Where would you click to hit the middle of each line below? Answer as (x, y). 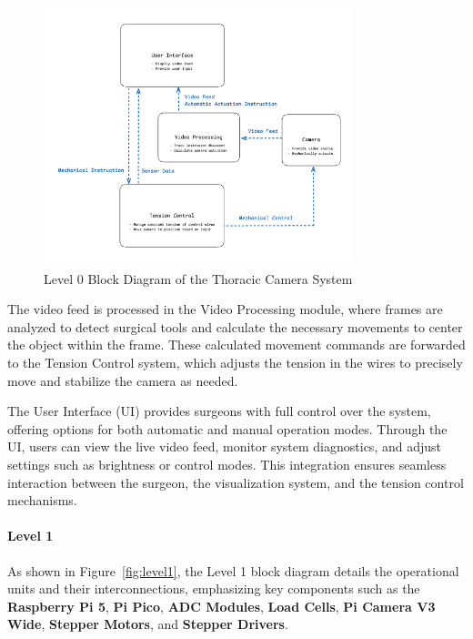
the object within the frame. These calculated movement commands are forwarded (236, 345)
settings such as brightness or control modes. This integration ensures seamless (227, 465)
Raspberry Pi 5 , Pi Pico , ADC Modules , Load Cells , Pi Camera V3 (221, 606)
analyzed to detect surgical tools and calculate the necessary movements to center (235, 326)
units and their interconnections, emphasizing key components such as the (214, 588)
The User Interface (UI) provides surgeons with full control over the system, (219, 411)
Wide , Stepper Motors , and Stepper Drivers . (148, 624)
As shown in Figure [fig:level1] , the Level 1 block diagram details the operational (233, 570)
